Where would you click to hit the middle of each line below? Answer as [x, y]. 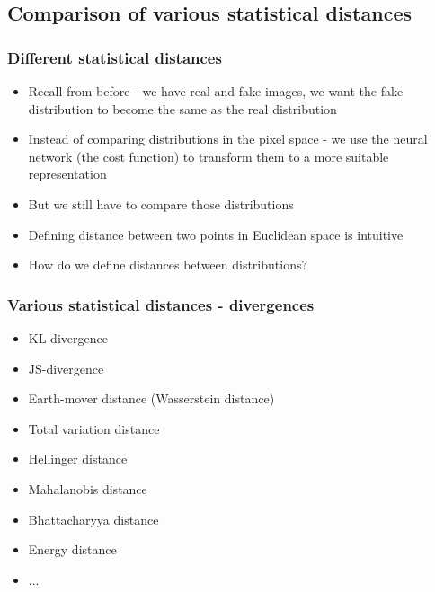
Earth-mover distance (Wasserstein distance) [151, 398]
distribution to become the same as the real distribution [182, 108]
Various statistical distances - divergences [161, 304]
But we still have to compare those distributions [161, 203]
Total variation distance [94, 428]
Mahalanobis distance [88, 488]
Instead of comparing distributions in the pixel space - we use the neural [228, 139]
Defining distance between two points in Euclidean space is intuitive [216, 234]
